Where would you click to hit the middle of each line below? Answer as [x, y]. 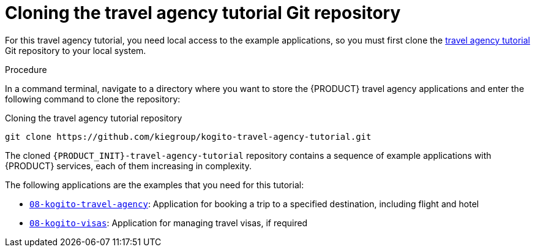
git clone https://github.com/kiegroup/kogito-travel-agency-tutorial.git [188, 136]
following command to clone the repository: [93, 99]
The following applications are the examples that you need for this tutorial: [155, 185]
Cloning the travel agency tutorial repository [94, 118]
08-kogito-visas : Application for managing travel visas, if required [169, 223]
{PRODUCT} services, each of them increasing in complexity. [128, 166]
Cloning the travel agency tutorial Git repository [203, 13]
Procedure [26, 69]
